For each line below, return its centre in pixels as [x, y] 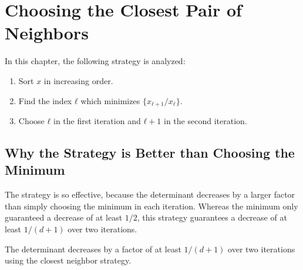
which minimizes [110, 100]
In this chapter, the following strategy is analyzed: [95, 61]
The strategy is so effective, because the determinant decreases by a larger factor [150, 194]
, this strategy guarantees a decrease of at [212, 217]
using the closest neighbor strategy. [68, 260]
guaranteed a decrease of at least [64, 217]
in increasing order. [78, 80]
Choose [31, 120]
